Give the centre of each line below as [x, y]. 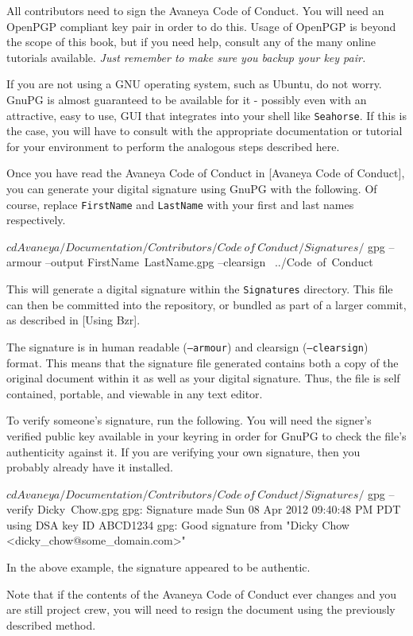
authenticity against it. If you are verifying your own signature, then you [183, 451]
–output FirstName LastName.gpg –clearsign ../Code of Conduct [209, 262]
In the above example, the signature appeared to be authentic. [158, 567]
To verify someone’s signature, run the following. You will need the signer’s [189, 420]
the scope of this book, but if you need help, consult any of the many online [191, 42]
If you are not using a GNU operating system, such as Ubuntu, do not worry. [194, 84]
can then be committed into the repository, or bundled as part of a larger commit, [206, 304]
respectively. [36, 220]
